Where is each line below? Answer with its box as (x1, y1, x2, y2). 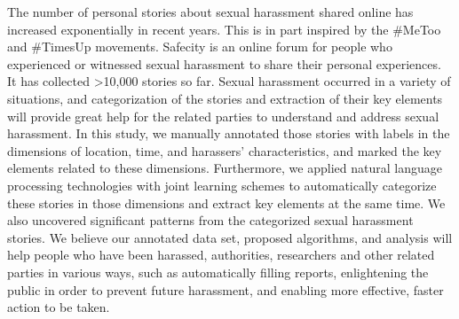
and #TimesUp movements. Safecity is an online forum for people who (7, 37, 392, 56)
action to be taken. (7, 298, 110, 316)
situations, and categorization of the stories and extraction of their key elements (7, 89, 443, 107)
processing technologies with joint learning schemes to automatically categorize (7, 175, 437, 194)
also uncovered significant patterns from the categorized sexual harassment (7, 211, 414, 230)
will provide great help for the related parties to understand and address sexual (7, 106, 439, 125)
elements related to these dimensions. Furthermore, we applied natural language (7, 159, 442, 177)
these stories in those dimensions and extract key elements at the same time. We (7, 193, 446, 212)
